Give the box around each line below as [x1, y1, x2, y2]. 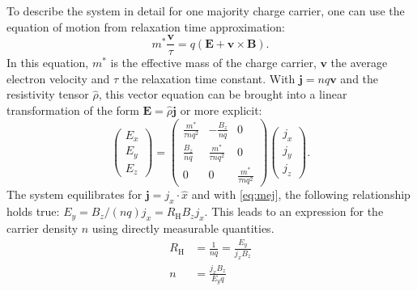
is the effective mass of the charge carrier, [110, 54, 317, 71]
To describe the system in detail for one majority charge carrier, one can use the [6, 2, 405, 19]
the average [330, 54, 388, 71]
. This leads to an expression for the [204, 203, 384, 220]
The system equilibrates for [6, 186, 143, 203]
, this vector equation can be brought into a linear [98, 86, 347, 103]
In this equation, [6, 54, 89, 71]
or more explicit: [180, 102, 262, 119]
